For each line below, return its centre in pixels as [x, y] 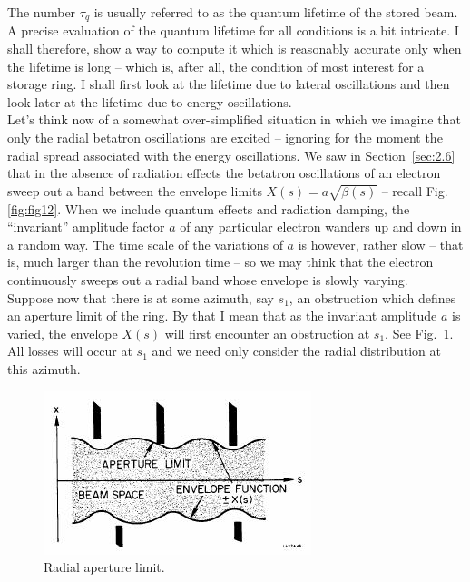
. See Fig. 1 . [419, 333]
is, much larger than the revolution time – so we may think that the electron [220, 262]
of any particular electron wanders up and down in [321, 227]
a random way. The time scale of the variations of [145, 244]
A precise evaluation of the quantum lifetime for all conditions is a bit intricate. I [233, 30]
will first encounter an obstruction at [267, 333]
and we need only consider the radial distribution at [296, 351]
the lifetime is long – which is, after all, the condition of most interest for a [216, 66]
